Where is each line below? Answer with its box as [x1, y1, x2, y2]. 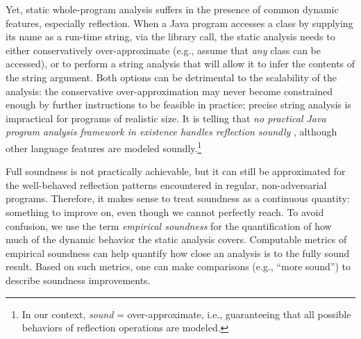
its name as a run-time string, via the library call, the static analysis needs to [6, 29, 335, 44]
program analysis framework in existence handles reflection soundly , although [6, 124, 337, 139]
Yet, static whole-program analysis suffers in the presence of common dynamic [6, 2, 339, 16]
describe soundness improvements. [6, 272, 151, 287]
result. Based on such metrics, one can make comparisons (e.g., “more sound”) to [6, 259, 351, 274]
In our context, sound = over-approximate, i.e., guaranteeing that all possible [22, 306, 351, 321]
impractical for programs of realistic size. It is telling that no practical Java [6, 110, 326, 125]
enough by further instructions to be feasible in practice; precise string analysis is [6, 97, 351, 112]
